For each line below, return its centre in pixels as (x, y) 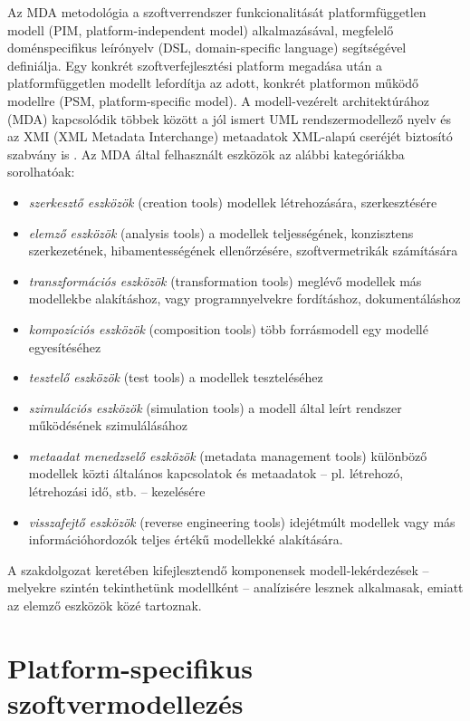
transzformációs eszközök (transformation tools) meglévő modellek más (225, 280)
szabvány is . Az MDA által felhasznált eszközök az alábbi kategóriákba (206, 154)
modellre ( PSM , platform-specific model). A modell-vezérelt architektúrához (218, 100)
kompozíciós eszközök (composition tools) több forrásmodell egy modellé (228, 328)
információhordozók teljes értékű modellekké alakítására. (186, 539)
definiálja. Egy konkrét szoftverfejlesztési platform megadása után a (195, 65)
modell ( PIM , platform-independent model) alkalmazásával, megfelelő (201, 29)
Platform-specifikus (130, 667)
